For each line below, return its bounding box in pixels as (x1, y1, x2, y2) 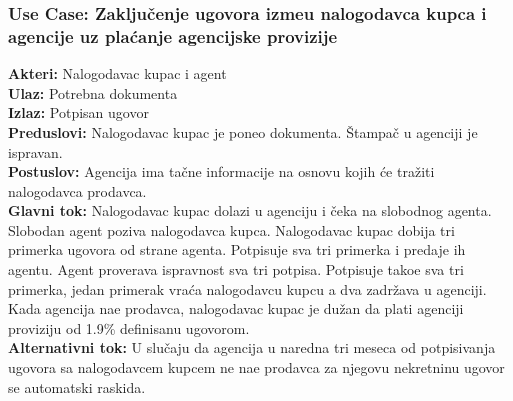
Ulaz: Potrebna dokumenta (8, 82, 178, 103)
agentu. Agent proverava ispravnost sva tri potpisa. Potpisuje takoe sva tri (8, 259, 464, 280)
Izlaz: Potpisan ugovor (8, 102, 149, 123)
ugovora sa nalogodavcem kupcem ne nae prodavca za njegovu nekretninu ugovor (8, 357, 505, 378)
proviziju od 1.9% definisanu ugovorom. (8, 317, 250, 338)
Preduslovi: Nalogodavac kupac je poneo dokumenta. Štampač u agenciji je (8, 121, 478, 142)
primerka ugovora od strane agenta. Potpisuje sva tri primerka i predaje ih (8, 239, 466, 260)
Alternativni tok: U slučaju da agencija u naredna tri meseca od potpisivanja (8, 337, 496, 358)
